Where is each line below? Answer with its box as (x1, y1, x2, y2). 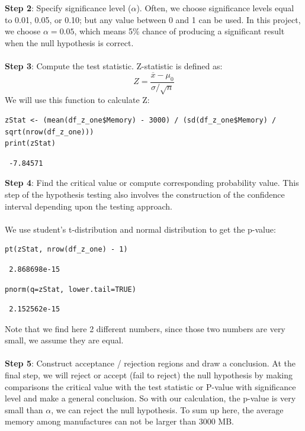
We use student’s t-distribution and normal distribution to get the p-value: (5, 223, 276, 235)
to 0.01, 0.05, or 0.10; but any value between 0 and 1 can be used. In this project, (5, 13, 301, 25)
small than (5, 403, 43, 416)
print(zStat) (5, 139, 56, 148)
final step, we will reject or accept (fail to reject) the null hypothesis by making (5, 369, 293, 381)
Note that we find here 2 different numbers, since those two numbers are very (5, 322, 285, 334)
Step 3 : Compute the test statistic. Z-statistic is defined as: (5, 59, 223, 72)
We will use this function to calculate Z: (5, 94, 150, 106)
